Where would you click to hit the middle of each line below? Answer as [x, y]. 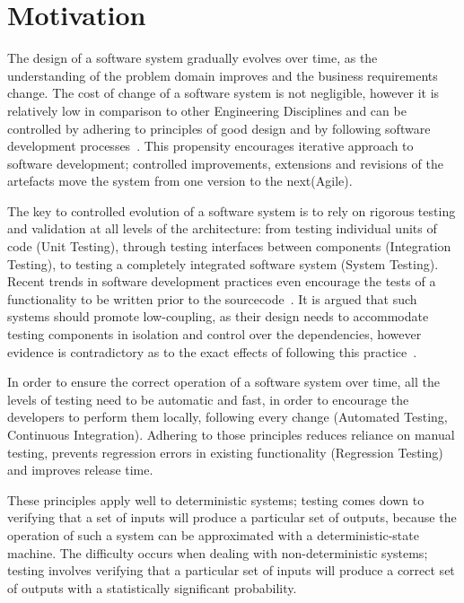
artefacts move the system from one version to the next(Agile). [180, 181]
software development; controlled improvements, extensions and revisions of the [225, 163]
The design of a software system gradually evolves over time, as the [193, 58]
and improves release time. [80, 470]
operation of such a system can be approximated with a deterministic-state [213, 534]
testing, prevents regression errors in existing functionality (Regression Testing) [225, 452]
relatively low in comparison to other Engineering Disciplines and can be [207, 110]
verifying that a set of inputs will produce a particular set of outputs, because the [232, 517]
